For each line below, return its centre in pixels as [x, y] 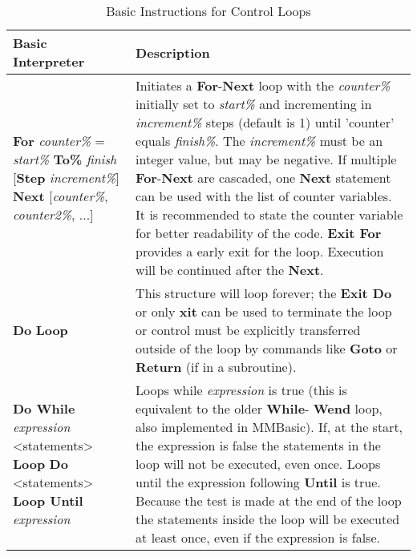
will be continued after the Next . [230, 270]
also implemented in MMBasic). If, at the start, [269, 427]
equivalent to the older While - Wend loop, [259, 408]
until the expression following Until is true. [258, 482]
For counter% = [59, 141]
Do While [44, 408]
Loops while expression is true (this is [241, 390]
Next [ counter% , [61, 196]
